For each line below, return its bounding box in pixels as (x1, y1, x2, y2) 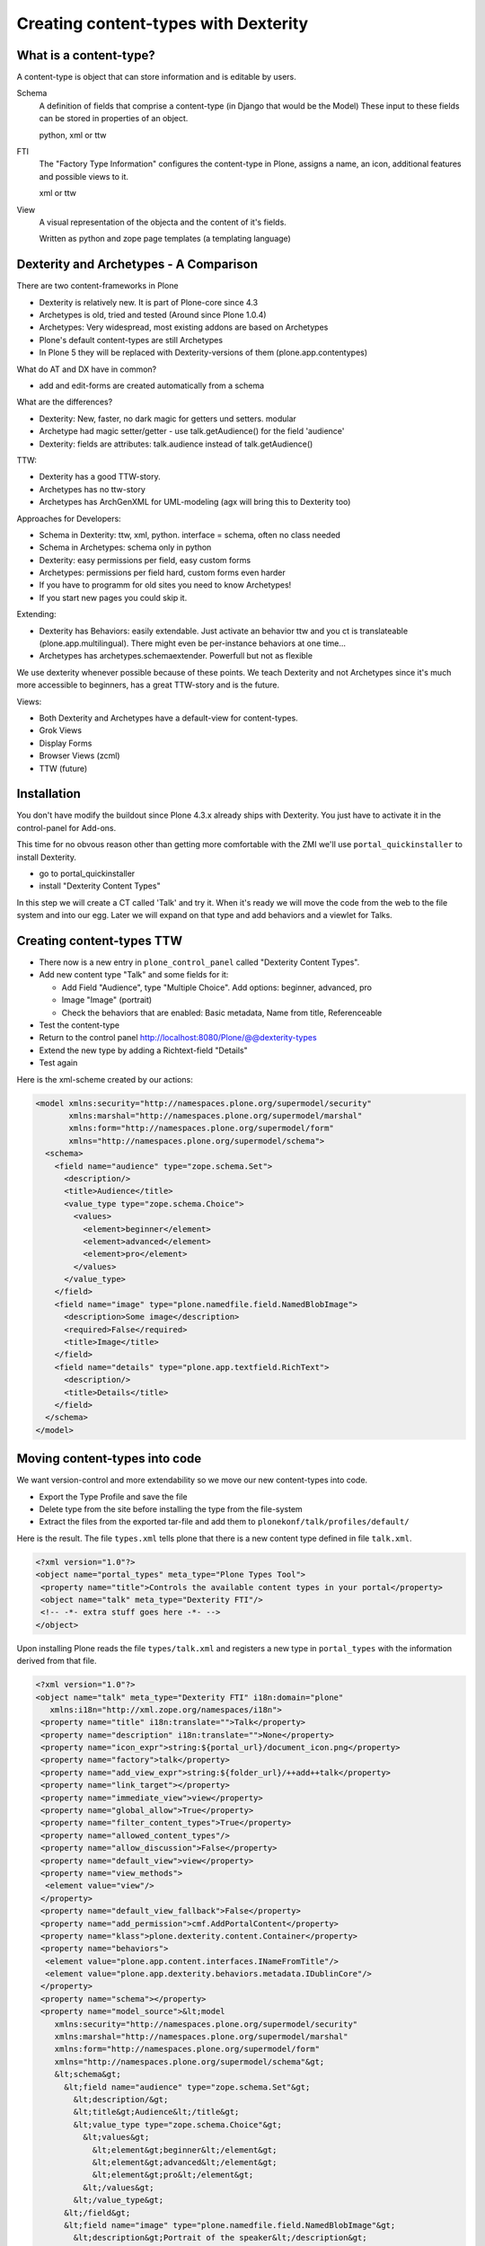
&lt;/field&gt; (64, 2207, 131, 2218)
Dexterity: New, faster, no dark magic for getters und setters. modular (39, 413, 296, 424)
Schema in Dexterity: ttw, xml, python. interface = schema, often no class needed (39, 529, 341, 540)
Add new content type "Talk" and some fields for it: (39, 969, 229, 980)
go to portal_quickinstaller (39, 868, 136, 880)
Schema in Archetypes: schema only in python (39, 542, 212, 553)
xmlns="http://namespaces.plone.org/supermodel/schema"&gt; (54, 2056, 325, 2066)
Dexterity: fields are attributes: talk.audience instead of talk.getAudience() (39, 438, 313, 449)
